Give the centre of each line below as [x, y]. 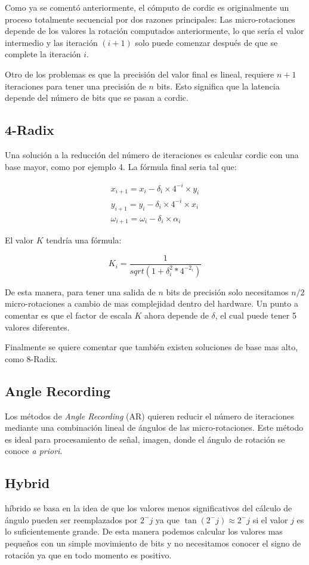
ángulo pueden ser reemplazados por [71, 519]
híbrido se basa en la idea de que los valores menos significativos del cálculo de [149, 508]
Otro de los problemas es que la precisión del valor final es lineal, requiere [140, 74]
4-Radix [30, 130]
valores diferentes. [37, 327]
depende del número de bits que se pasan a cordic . [97, 98]
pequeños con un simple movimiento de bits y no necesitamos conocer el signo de [153, 543]
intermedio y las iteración [51, 42]
